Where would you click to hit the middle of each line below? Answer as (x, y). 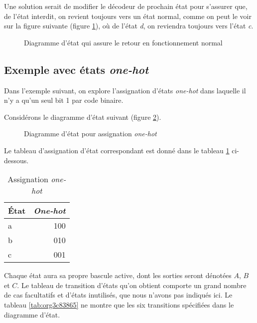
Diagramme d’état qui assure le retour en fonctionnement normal (123, 42)
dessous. (16, 160)
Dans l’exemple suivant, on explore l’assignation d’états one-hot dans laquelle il (125, 90)
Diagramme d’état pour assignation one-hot (90, 134)
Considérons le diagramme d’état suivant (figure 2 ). (83, 117)
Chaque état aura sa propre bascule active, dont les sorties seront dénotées (118, 275)
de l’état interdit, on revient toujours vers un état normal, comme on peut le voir (128, 16)
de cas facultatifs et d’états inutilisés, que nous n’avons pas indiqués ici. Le (118, 295)
